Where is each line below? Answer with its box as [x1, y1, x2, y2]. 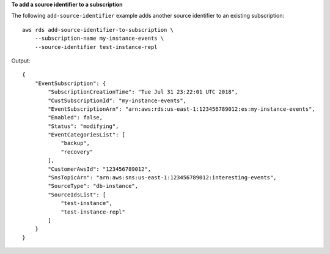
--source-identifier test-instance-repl [34, 43, 158, 50]
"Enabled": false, [48, 114, 103, 121]
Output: [11, 57, 31, 64]
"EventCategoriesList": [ [48, 132, 125, 138]
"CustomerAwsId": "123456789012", [48, 165, 152, 173]
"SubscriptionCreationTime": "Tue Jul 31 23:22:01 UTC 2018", [48, 89, 238, 95]
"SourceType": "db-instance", [48, 182, 139, 190]
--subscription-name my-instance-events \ [34, 35, 164, 42]
